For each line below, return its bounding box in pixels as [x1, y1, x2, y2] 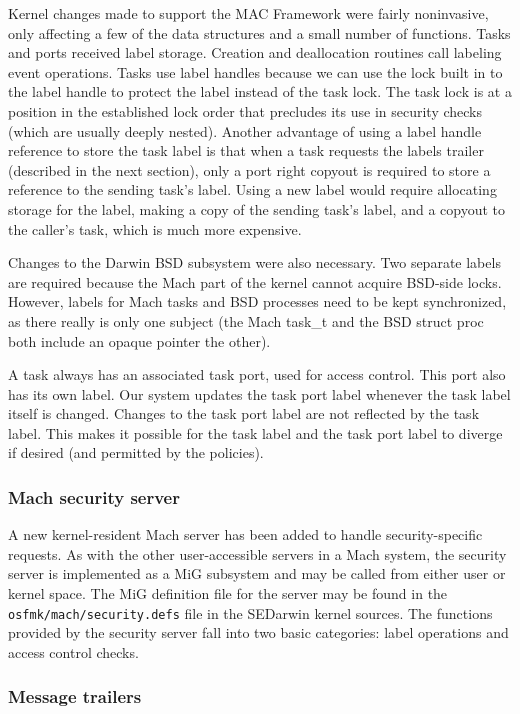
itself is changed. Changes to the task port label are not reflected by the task [8, 403, 480, 424]
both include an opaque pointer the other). [8, 330, 271, 351]
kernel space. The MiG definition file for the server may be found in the [8, 583, 448, 604]
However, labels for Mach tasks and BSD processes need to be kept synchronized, [8, 291, 507, 312]
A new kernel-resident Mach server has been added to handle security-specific [8, 524, 483, 545]
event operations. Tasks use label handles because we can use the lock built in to [8, 61, 503, 82]
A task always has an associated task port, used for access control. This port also [8, 364, 506, 385]
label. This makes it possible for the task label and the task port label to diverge [8, 422, 503, 443]
